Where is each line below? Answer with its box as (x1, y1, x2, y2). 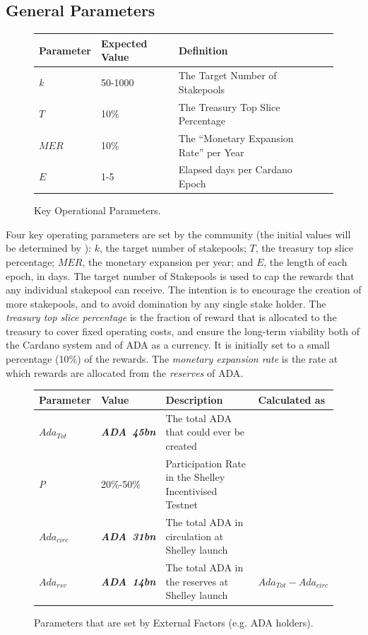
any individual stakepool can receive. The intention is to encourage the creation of (6, 282, 362, 297)
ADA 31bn (100, 528, 156, 543)
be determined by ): (6, 240, 91, 255)
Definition (178, 42, 228, 57)
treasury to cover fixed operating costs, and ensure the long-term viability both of (6, 323, 360, 338)
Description (165, 392, 223, 407)
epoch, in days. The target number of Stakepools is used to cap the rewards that (6, 268, 355, 283)
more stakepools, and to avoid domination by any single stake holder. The (6, 296, 326, 310)
